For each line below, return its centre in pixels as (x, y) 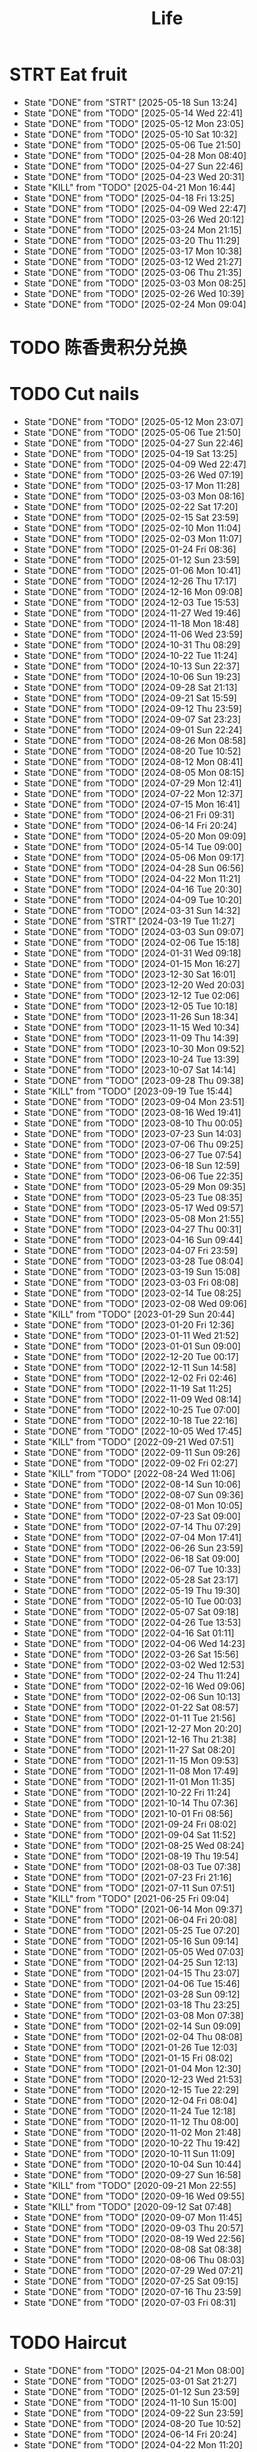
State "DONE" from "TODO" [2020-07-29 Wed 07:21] (133, 2271)
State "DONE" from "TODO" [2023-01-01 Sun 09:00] (132, 1346)
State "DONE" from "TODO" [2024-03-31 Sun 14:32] (132, 911)
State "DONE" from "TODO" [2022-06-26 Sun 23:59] (133, 1548)
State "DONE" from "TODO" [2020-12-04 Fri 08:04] (130, 2101)
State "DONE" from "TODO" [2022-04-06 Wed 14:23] (134, 1644)
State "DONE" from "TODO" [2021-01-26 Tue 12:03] (130, 2048)
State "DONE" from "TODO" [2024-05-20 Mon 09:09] (135, 836)
